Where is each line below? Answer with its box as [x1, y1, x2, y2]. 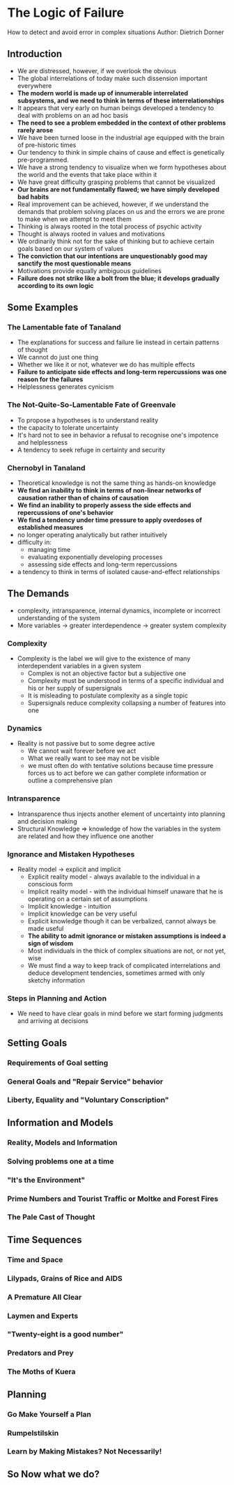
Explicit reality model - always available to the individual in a [27, 872, 201, 881]
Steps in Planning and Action [7, 993, 107, 1003]
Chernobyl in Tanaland [7, 463, 86, 472]
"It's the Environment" [7, 1175, 86, 1185]
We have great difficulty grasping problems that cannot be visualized [17, 178, 216, 186]
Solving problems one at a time [7, 1156, 114, 1166]
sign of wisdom [27, 939, 74, 948]
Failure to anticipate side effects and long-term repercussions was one [17, 368, 227, 376]
